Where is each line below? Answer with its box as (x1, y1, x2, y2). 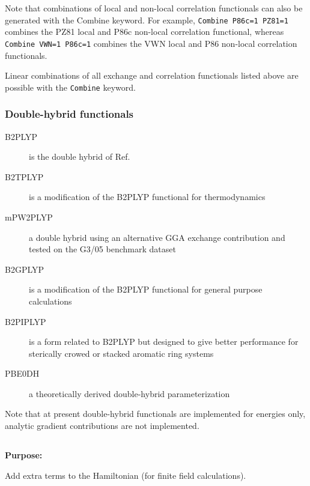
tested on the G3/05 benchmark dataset (29, 243, 176, 255)
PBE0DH (5, 367, 40, 380)
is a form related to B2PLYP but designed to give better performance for (29, 335, 299, 348)
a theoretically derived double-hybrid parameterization (29, 387, 230, 399)
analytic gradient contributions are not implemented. (5, 419, 199, 432)
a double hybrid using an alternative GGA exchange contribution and (29, 231, 285, 243)
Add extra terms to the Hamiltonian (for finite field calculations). (5, 469, 246, 481)
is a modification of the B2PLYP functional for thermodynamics (29, 190, 266, 203)
